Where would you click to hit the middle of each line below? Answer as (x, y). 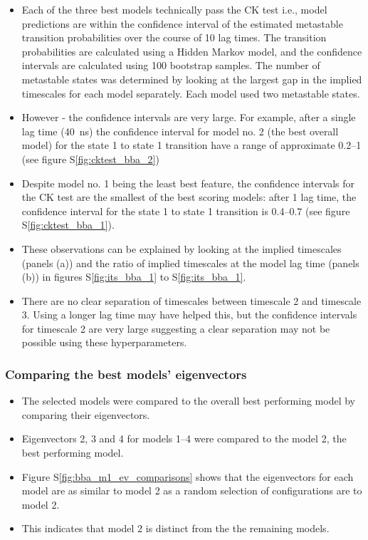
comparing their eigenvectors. (86, 414)
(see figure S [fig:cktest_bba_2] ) (90, 159)
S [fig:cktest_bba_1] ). (68, 225)
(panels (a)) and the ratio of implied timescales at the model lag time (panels (190, 263)
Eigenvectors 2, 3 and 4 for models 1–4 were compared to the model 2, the (184, 438)
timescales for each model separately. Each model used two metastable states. (191, 93)
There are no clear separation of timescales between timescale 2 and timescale (191, 300)
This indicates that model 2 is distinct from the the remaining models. (175, 528)
